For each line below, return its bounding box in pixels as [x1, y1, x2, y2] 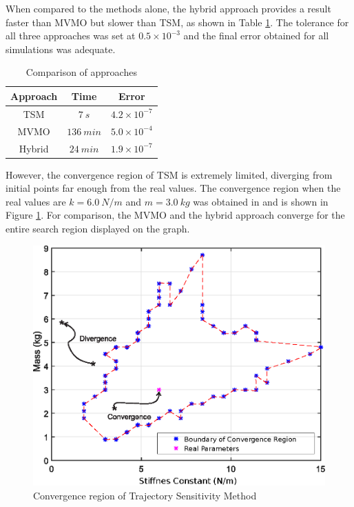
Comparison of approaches [25, 65, 137, 79]
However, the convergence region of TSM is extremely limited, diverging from [6, 167, 333, 181]
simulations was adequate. [6, 41, 116, 56]
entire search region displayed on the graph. [6, 221, 190, 235]
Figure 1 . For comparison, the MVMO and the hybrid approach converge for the [6, 208, 345, 222]
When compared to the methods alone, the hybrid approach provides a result [6, 1, 331, 15]
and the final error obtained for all [183, 28, 329, 43]
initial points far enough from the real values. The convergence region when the [6, 181, 341, 195]
